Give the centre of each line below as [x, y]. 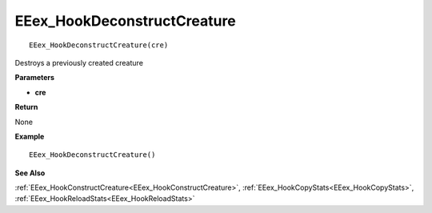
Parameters [35, 78]
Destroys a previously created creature [79, 62]
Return [26, 107]
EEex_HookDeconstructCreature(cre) [99, 45]
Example [30, 136]
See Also [30, 173]
